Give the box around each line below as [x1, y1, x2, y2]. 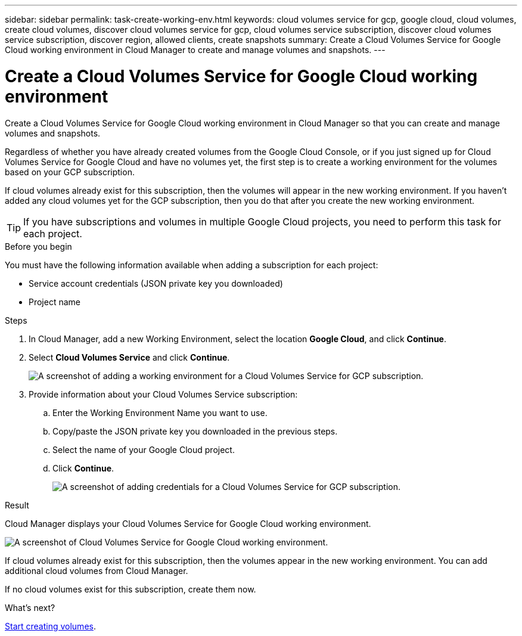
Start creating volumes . [5, 621, 96, 631]
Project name [29, 296, 81, 307]
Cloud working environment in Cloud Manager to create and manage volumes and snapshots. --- [5, 45, 386, 55]
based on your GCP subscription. [5, 166, 135, 177]
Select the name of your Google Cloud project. [52, 444, 235, 455]
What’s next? [5, 602, 55, 613]
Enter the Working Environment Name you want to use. [52, 407, 268, 418]
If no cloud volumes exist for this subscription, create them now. [5, 584, 256, 594]
